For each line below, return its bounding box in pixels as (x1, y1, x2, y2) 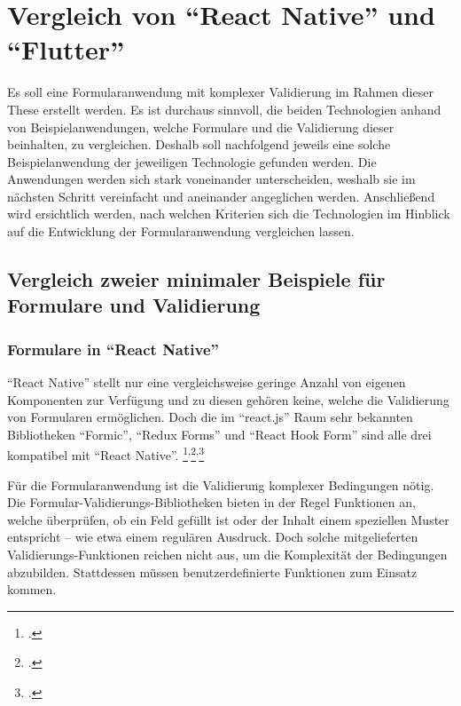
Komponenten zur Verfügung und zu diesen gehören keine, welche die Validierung (7, 390, 449, 409)
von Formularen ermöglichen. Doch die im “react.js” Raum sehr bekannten (7, 408, 413, 426)
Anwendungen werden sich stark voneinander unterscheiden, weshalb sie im (7, 170, 416, 188)
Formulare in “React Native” (7, 337, 219, 360)
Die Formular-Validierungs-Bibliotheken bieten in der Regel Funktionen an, (7, 493, 416, 512)
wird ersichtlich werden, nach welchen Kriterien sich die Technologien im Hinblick (7, 204, 450, 223)
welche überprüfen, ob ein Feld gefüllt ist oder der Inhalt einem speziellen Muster (7, 510, 449, 528)
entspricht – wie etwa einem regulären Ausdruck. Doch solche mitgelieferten (7, 528, 418, 546)
